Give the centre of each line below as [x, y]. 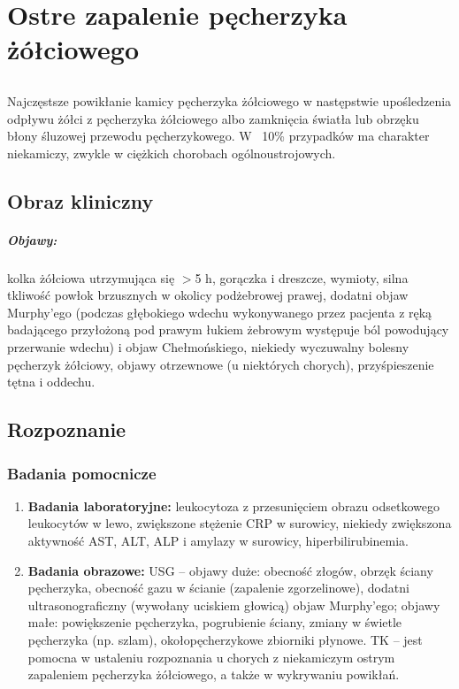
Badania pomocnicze [82, 473]
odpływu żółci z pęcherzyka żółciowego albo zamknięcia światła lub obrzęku [213, 118]
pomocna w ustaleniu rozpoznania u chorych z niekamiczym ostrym [211, 657]
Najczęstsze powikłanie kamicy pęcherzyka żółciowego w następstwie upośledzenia [229, 100]
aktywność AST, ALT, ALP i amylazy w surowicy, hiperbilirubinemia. [218, 541]
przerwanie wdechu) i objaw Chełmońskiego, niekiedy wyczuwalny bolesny [208, 347]
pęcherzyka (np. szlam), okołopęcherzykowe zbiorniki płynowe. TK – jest [225, 639]
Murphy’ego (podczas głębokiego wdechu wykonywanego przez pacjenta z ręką [220, 312]
